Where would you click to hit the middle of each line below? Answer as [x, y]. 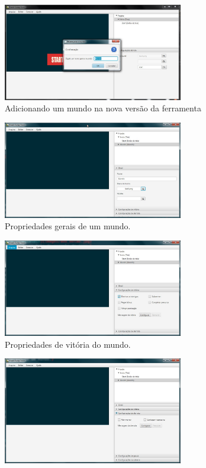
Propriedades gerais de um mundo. [68, 226]
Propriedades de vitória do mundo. [68, 344]
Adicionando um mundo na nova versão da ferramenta [103, 108]
